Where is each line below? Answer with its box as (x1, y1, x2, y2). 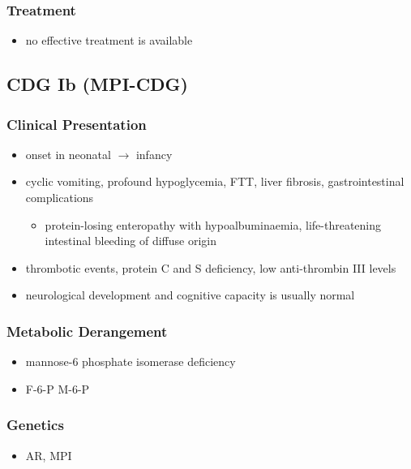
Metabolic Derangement (6, 321, 168, 341)
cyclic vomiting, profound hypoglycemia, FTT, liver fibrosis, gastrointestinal (25, 173, 405, 190)
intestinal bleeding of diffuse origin (45, 232, 216, 249)
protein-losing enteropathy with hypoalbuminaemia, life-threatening (45, 216, 382, 233)
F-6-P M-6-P (25, 380, 90, 397)
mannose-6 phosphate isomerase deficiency (25, 353, 236, 370)
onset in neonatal (25, 145, 111, 162)
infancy (135, 145, 173, 162)
